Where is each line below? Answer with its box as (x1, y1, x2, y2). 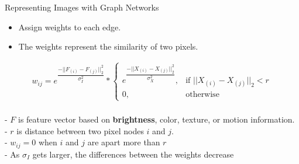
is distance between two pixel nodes (16, 124, 144, 137)
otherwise (185, 90, 219, 99)
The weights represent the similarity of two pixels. (18, 40, 198, 53)
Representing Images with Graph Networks (5, 1, 159, 13)
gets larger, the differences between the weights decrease (32, 148, 234, 160)
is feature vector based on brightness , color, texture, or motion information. (18, 113, 295, 125)
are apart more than (87, 136, 160, 148)
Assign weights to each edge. (18, 20, 121, 33)
